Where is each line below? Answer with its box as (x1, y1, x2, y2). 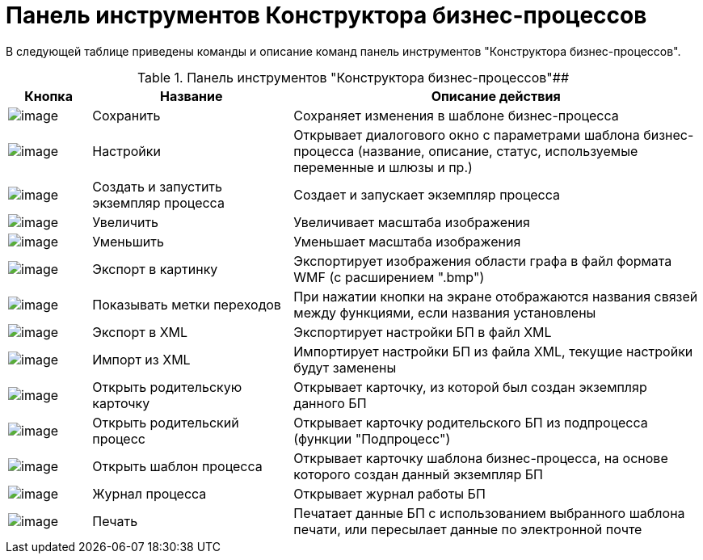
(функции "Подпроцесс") (293, 430, 451, 447)
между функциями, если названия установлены (293, 304, 596, 321)
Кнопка (24, 87, 73, 104)
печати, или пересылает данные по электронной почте (293, 520, 642, 537)
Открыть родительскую (92, 378, 242, 395)
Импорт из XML (92, 351, 191, 368)
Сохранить (92, 107, 161, 124)
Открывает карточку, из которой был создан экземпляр (293, 378, 647, 395)
